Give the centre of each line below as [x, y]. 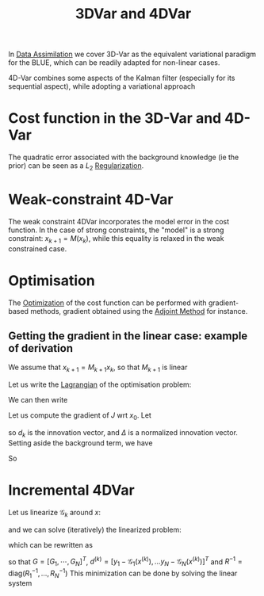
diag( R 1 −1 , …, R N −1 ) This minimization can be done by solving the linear [123, 573]
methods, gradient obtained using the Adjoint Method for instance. [139, 311]
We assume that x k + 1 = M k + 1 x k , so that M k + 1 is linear [98, 368]
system [20, 583]
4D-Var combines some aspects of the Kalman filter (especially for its [122, 78]
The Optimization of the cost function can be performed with [107, 303]
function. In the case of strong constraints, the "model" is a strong [116, 230]
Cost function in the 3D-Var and [115, 118]
